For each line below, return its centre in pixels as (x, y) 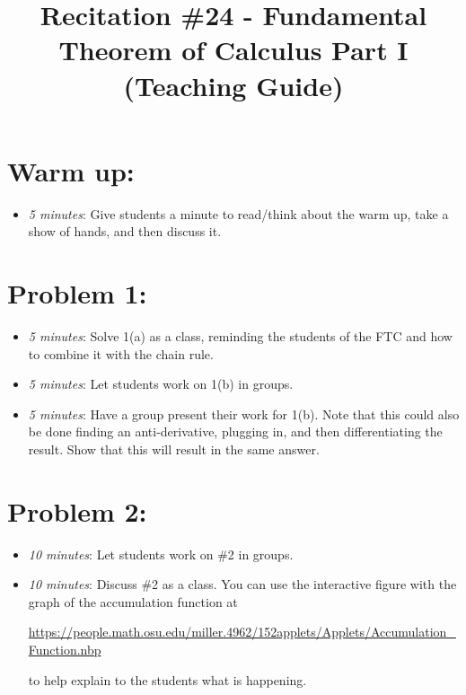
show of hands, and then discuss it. (125, 231)
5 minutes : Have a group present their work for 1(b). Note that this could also (244, 413)
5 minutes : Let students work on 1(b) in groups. (161, 384)
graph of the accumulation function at (133, 601)
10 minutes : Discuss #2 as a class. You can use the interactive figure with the (242, 584)
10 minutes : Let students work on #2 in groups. (161, 554)
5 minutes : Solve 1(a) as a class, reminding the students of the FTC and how (240, 336)
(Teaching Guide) (233, 85)
